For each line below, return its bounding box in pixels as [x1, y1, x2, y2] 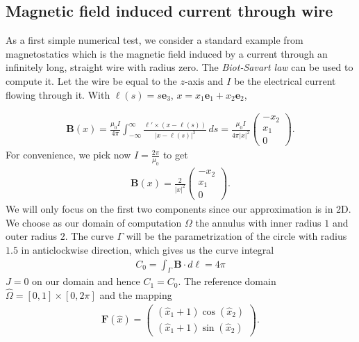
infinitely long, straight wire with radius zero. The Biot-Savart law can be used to [6, 60, 353, 74]
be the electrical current [234, 73, 336, 88]
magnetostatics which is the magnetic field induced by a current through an [6, 46, 328, 60]
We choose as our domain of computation [6, 215, 182, 229]
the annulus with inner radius [195, 215, 322, 229]
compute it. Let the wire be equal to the [6, 73, 177, 88]
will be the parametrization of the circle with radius [126, 229, 347, 243]
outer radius [6, 229, 58, 243]
